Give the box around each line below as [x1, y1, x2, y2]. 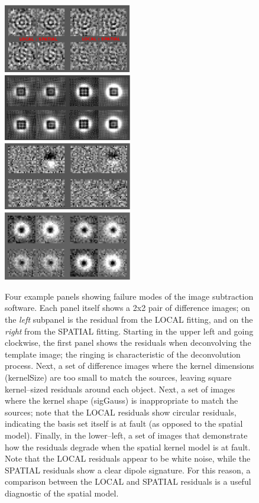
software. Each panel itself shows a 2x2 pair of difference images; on [5, 301, 250, 314]
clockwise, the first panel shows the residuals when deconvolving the [5, 336, 251, 349]
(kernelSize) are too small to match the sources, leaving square [5, 371, 232, 384]
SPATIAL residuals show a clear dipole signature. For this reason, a [5, 463, 251, 476]
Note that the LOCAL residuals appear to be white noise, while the [5, 452, 251, 465]
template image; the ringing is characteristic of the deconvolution [5, 348, 241, 360]
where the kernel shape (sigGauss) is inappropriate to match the [5, 394, 238, 407]
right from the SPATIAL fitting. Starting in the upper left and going [5, 324, 254, 337]
